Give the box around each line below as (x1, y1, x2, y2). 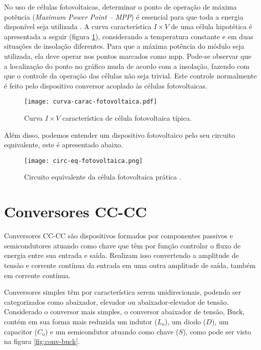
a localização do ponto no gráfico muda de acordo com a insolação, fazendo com (4, 60, 249, 71)
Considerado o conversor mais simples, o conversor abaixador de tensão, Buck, (4, 306, 245, 317)
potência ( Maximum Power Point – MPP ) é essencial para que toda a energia (4, 11, 243, 22)
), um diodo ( (165, 316, 206, 326)
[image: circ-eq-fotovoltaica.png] (24, 157, 143, 164)
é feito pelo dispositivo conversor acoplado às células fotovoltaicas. (4, 80, 207, 91)
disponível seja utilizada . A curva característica (4, 21, 152, 32)
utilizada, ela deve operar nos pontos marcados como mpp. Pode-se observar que (4, 50, 251, 61)
